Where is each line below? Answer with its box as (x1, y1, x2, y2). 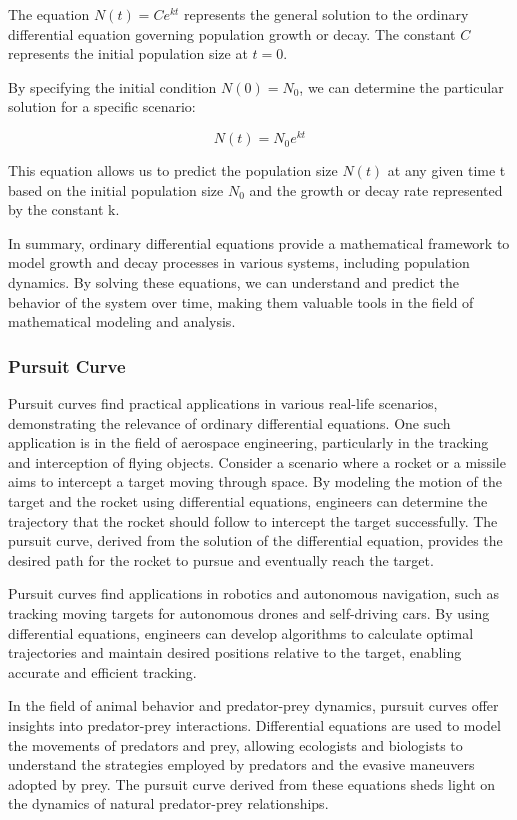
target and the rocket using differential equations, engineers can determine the (8, 490, 488, 511)
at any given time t (387, 160, 506, 181)
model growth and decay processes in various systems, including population (8, 252, 470, 273)
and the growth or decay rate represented (249, 179, 503, 200)
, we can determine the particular (299, 76, 504, 97)
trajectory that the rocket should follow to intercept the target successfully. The (8, 510, 498, 531)
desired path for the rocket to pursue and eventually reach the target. (8, 549, 434, 570)
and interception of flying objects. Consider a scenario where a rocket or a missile (8, 451, 506, 472)
